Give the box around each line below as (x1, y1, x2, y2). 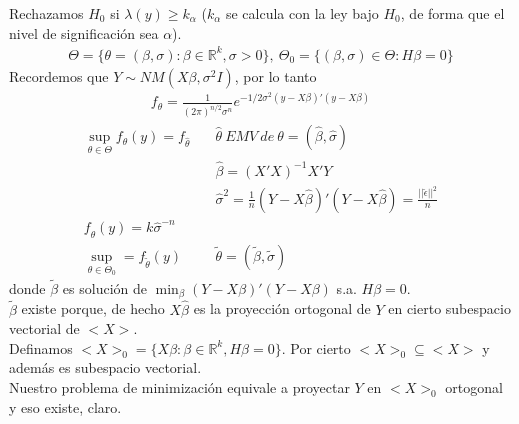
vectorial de (9, 318, 80, 339)
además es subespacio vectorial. (9, 357, 202, 378)
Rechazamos (9, 3, 84, 23)
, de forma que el (400, 3, 505, 23)
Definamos (9, 337, 73, 358)
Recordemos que (9, 65, 109, 86)
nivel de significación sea (9, 22, 159, 43)
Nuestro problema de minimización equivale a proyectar (9, 376, 350, 397)
